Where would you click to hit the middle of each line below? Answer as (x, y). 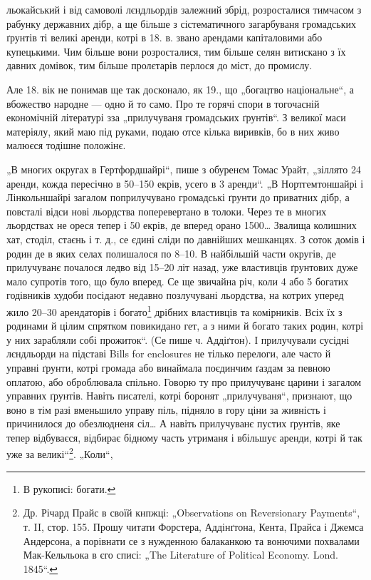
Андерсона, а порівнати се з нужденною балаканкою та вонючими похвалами (191, 540)
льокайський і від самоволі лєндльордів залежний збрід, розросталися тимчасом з (184, 9)
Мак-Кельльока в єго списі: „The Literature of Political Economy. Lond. (181, 555)
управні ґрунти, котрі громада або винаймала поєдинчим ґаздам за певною (168, 367)
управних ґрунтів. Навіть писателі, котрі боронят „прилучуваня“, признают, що (179, 396)
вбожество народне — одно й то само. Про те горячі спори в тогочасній (163, 103)
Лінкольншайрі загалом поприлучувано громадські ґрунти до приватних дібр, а (178, 197)
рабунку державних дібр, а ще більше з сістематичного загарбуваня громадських (181, 23)
